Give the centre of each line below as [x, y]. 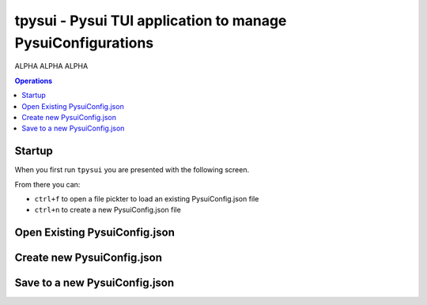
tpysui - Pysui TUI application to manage [151, 21]
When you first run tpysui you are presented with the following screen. [132, 170]
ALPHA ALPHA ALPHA [51, 66]
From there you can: [47, 184]
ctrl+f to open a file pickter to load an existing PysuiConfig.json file [147, 198]
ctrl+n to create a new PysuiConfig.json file [108, 210]
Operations [34, 81]
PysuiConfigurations [84, 43]
